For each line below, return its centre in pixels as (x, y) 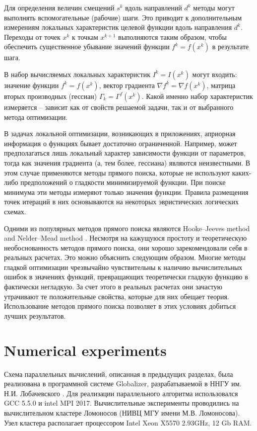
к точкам (85, 37)
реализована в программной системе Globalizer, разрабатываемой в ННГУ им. (123, 384)
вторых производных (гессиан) (51, 96)
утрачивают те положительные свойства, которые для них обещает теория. (117, 296)
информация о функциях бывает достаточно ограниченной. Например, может (121, 143)
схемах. (15, 211)
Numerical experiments (85, 350)
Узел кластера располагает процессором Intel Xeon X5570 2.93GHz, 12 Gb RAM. (128, 422)
